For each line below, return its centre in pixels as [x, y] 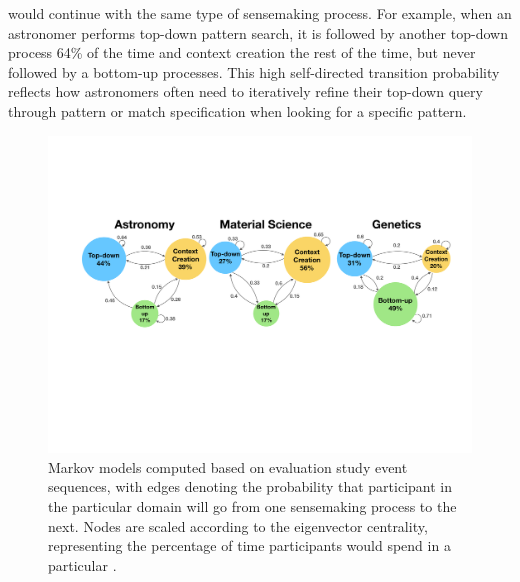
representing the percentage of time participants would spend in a [249, 545]
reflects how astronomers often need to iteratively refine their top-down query [245, 91]
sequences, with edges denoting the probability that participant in [250, 486]
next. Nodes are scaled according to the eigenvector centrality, [238, 525]
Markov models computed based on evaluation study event [228, 466]
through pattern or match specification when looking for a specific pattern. [237, 110]
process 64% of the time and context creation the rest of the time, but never [242, 52]
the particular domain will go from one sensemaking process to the [252, 505]
